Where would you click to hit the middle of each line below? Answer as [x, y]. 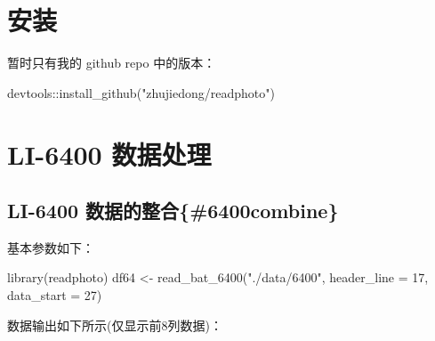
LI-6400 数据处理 [109, 154]
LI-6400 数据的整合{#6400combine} [173, 211]
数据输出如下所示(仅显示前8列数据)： [115, 325]
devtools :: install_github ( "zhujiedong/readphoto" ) [141, 92]
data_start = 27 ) [55, 295]
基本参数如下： [51, 247]
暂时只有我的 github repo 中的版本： [112, 63]
